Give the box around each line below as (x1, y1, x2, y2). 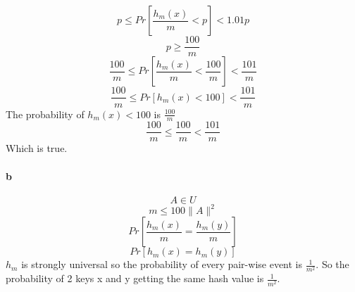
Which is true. (6, 141, 68, 155)
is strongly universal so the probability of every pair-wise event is (21, 257, 303, 272)
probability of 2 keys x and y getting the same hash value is (6, 271, 264, 286)
